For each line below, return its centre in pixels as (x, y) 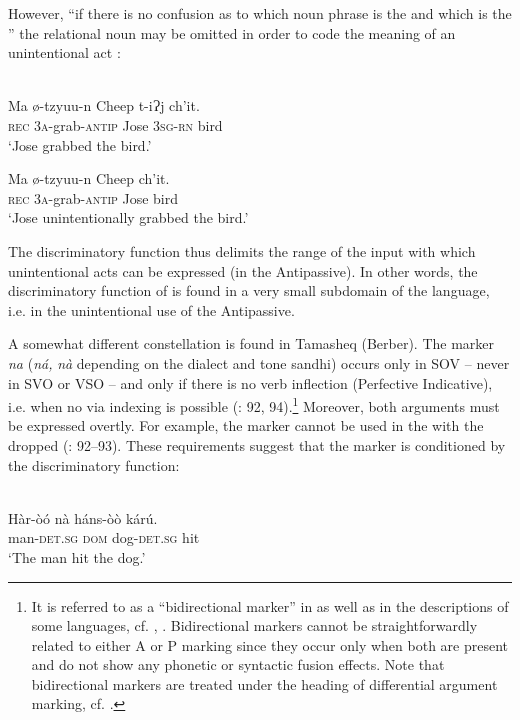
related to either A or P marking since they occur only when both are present (270, 644)
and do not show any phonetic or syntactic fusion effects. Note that (238, 664)
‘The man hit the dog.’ (77, 556)
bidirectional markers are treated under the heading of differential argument (264, 683)
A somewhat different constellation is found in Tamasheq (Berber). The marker (251, 343)
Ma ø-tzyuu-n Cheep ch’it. (89, 178)
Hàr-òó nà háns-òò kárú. (83, 517)
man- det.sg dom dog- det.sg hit (104, 537)
